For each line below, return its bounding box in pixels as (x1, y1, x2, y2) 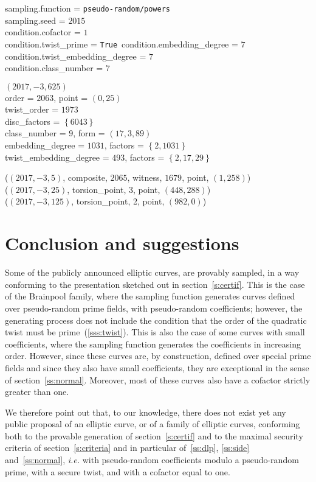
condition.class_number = (5, 61, 103, 74)
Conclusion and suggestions (5, 231, 239, 256)
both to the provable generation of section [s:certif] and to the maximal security (5, 429, 303, 442)
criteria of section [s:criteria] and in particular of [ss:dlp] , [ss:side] (5, 441, 250, 454)
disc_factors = (5, 114, 60, 127)
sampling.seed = (5, 13, 66, 26)
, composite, (63, 171, 108, 184)
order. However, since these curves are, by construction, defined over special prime (5, 349, 311, 362)
